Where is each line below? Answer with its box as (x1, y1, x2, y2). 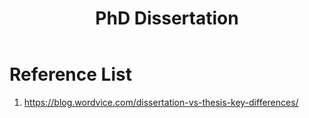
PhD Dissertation (95, 7, 239, 30)
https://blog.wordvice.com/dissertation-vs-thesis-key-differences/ (23, 96, 299, 108)
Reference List (9, 63, 132, 86)
